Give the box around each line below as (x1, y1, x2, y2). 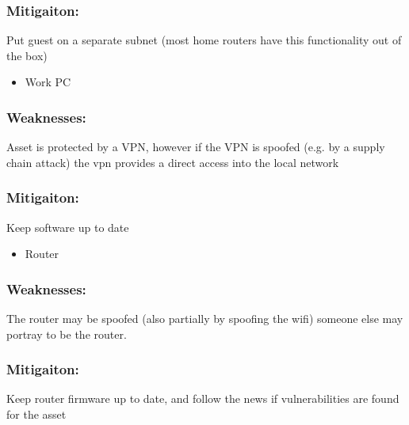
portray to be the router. (6, 325, 127, 342)
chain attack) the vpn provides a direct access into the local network (6, 154, 339, 170)
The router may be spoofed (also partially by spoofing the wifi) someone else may (6, 310, 403, 327)
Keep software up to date (6, 218, 129, 235)
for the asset (6, 406, 67, 423)
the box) (6, 47, 48, 63)
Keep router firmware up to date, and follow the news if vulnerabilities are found (6, 390, 399, 407)
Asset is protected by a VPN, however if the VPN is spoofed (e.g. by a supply (6, 139, 385, 155)
